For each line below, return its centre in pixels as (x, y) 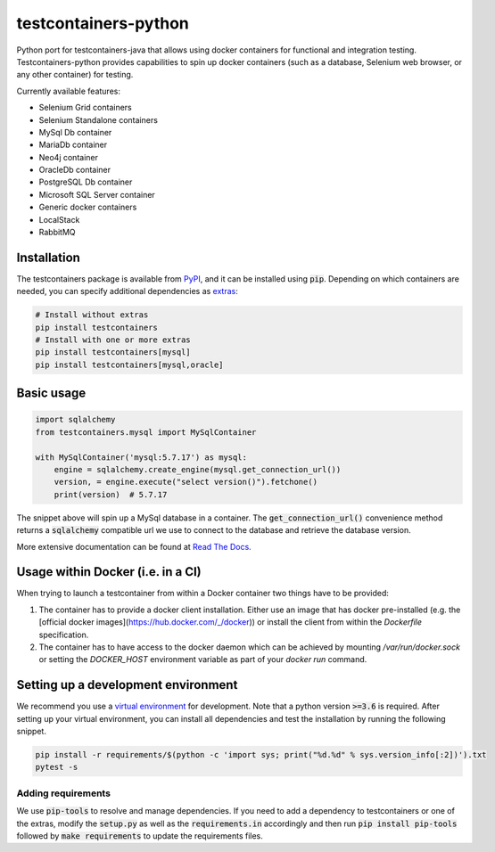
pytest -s (57, 767)
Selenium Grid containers (86, 108)
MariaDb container (73, 145)
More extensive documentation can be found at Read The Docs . (134, 546)
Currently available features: (68, 91)
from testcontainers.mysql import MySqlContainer (146, 432)
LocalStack (59, 219)
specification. (64, 635)
